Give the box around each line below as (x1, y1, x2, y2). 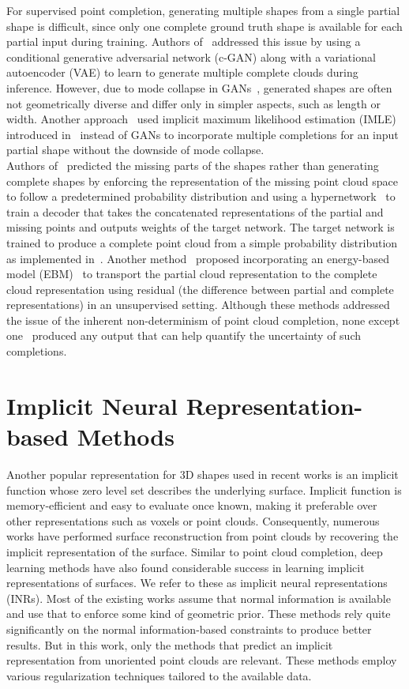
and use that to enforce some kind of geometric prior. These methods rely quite (6, 605, 391, 622)
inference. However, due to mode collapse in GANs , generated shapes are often (6, 79, 392, 96)
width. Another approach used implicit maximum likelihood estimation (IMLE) (6, 111, 396, 127)
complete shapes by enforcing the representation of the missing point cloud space (6, 172, 399, 189)
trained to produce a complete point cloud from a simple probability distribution (6, 234, 398, 250)
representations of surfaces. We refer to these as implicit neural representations (6, 574, 388, 591)
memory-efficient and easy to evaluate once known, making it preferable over (6, 497, 377, 514)
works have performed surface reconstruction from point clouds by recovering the (6, 528, 399, 544)
